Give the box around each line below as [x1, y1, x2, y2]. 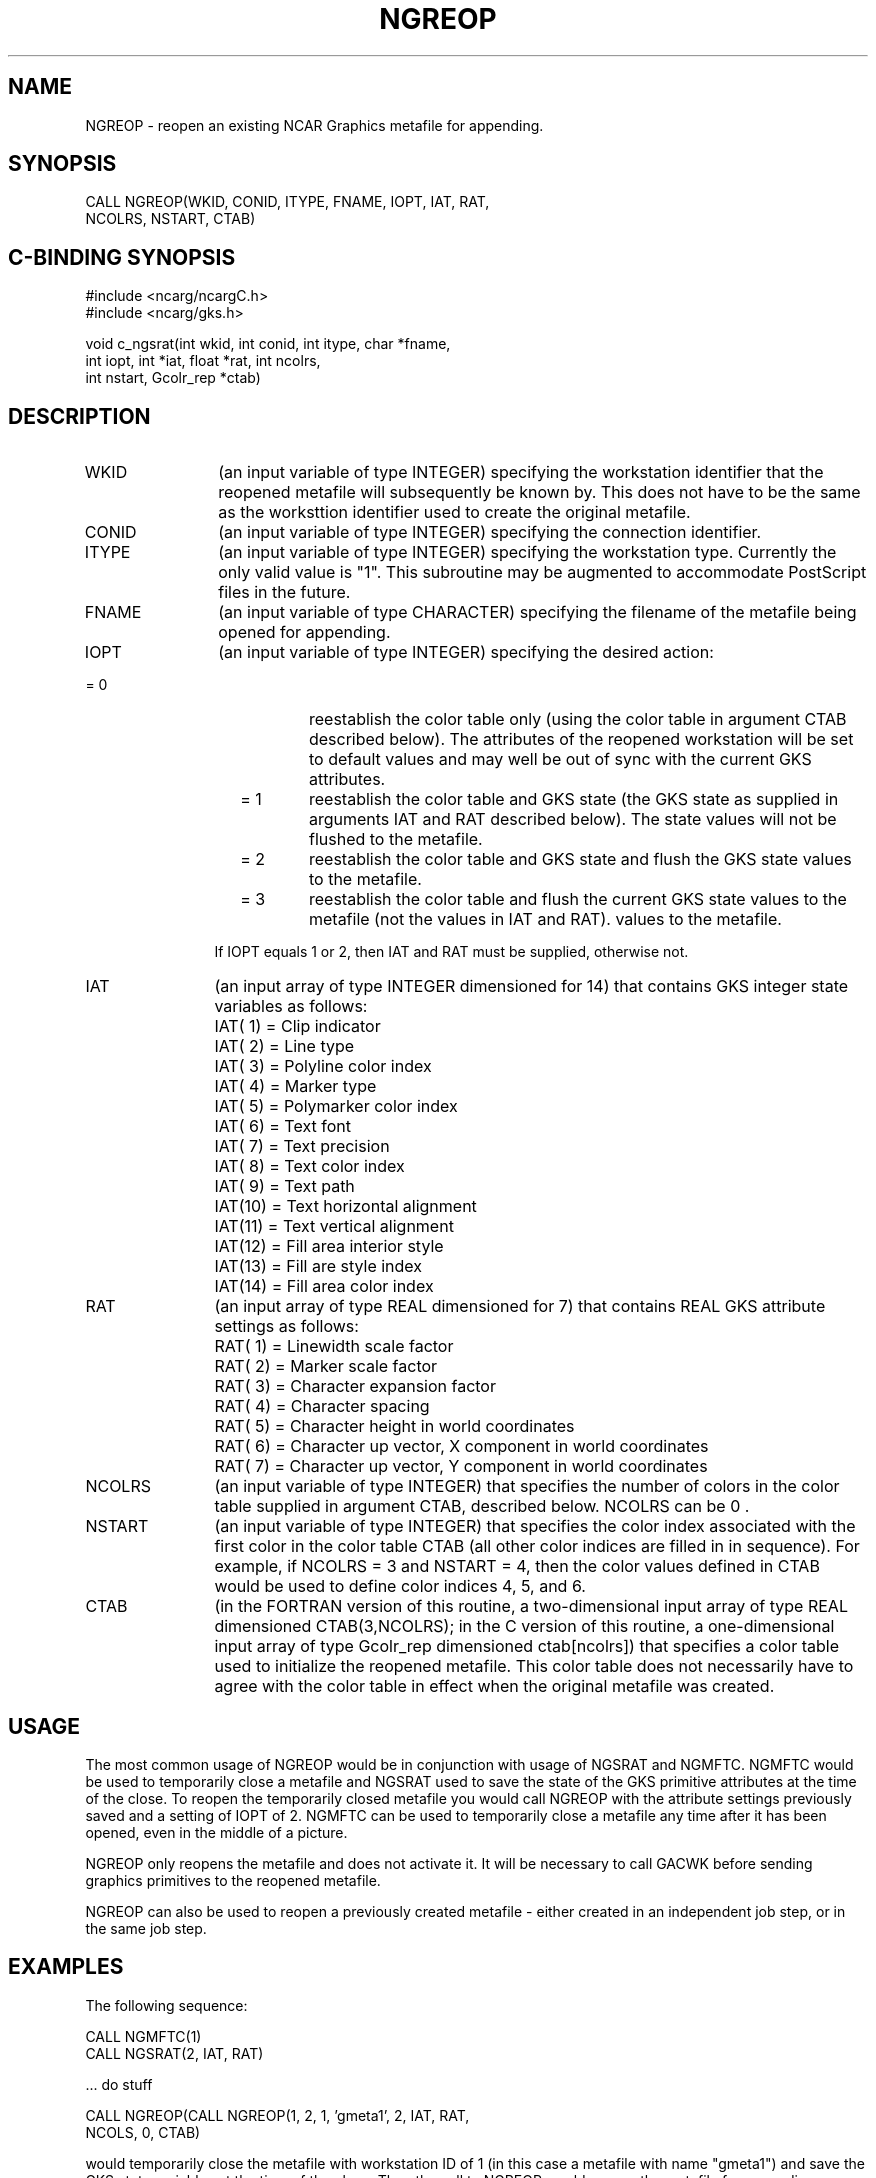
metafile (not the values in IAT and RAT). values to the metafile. [308, 909, 782, 930]
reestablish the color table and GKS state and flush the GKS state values [308, 849, 852, 870]
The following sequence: [85, 1996, 248, 2014]
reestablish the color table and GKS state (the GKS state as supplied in [308, 789, 839, 810]
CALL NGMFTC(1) [85, 2027, 202, 2045]
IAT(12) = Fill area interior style [214, 1236, 444, 1257]
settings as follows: [214, 1316, 359, 1337]
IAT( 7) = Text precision [214, 1136, 390, 1157]
